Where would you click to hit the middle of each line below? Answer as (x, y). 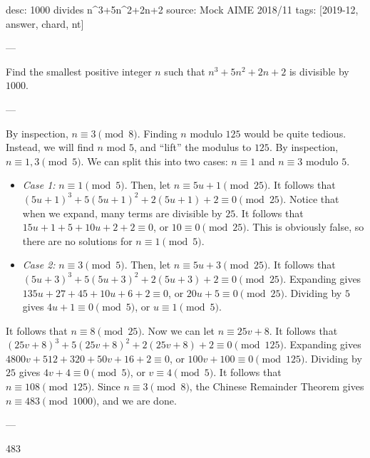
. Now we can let (178, 330)
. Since (106, 386)
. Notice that (311, 198)
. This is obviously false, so (305, 227)
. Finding (157, 133)
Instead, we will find (50, 147)
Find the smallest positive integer (79, 71)
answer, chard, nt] (45, 23)
